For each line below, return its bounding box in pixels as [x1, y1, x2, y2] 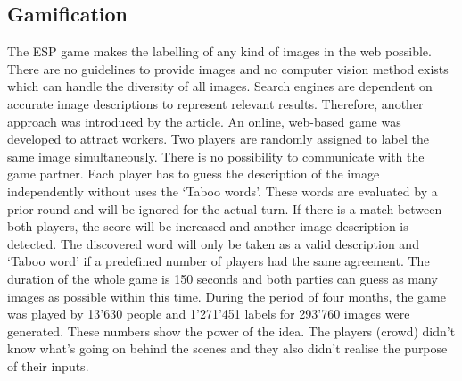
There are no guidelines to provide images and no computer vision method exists [7, 59, 449, 78]
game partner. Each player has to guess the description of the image [7, 164, 380, 183]
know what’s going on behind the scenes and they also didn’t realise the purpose [7, 339, 448, 358]
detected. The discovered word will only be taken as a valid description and [7, 234, 419, 253]
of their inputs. [7, 356, 89, 375]
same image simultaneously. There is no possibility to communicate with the [7, 146, 425, 165]
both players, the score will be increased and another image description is [7, 217, 408, 236]
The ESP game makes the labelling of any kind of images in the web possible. [7, 42, 432, 61]
